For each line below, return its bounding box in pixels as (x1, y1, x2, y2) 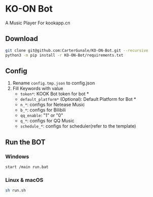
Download (5, 34, 38, 43)
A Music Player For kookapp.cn (5, 20, 70, 26)
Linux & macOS (5, 176, 44, 183)
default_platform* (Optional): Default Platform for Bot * (20, 96, 136, 102)
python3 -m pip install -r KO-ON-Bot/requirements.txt (5, 53, 124, 58)
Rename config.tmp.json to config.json (12, 80, 95, 86)
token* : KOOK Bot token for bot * (20, 91, 89, 97)
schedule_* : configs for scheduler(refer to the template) (20, 123, 136, 129)
